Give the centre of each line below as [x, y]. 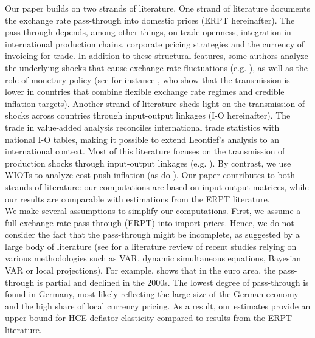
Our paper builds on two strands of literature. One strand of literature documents [158, 8]
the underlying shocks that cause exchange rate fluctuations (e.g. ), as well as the [156, 67]
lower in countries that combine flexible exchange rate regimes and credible [145, 91]
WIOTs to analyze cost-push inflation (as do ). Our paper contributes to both [150, 175]
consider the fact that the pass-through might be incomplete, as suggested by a [152, 234]
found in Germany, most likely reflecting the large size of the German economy [152, 294]
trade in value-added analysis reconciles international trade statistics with [142, 127]
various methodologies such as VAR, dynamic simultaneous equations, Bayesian [153, 258]
